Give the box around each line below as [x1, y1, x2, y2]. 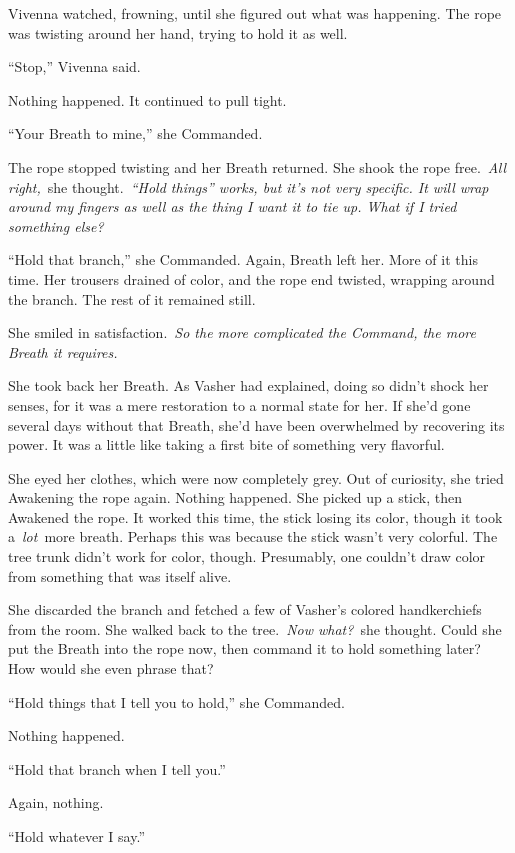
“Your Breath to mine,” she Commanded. [8, 123, 263, 144]
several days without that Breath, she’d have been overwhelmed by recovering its [8, 414, 505, 435]
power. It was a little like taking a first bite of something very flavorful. [8, 434, 445, 455]
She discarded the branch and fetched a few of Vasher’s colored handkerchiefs [8, 599, 482, 620]
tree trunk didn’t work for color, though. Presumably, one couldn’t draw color [8, 546, 486, 567]
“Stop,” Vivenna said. [8, 56, 141, 77]
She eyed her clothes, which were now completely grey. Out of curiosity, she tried [8, 467, 504, 488]
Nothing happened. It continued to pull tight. [8, 89, 287, 110]
